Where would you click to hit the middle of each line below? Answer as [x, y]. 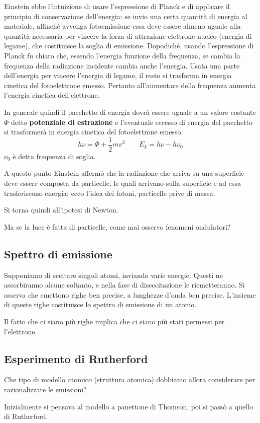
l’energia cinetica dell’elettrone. [52, 95]
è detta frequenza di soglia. [54, 156]
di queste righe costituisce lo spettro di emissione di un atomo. [100, 304]
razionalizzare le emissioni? [45, 389]
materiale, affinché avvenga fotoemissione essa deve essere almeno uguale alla [122, 26]
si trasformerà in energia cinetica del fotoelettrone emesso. [94, 132]
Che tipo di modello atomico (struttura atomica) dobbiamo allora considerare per [130, 379]
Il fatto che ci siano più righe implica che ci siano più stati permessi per [114, 321]
